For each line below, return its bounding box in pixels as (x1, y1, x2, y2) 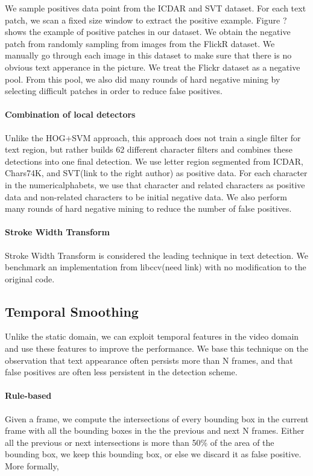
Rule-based (5, 389, 52, 402)
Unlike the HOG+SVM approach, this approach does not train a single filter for (5, 131, 301, 144)
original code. (5, 272, 55, 285)
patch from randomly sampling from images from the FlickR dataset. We (5, 37, 275, 49)
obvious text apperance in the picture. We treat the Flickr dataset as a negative (5, 60, 300, 73)
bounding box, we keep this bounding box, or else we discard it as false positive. (5, 448, 302, 460)
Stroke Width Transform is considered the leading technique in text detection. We (5, 249, 308, 261)
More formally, (5, 460, 59, 472)
